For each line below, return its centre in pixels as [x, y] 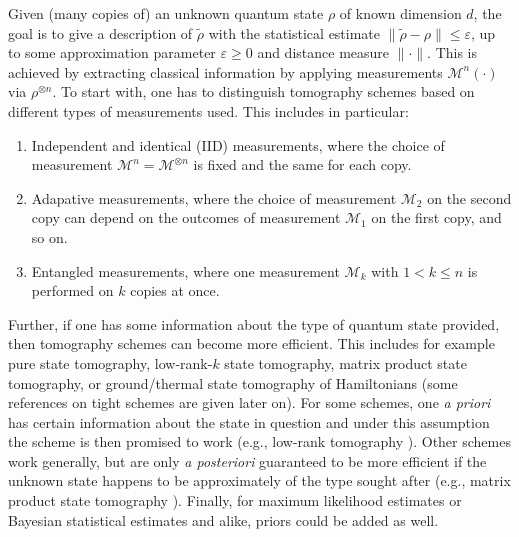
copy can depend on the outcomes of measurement [186, 217]
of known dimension [400, 13]
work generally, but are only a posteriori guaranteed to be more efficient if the [247, 460]
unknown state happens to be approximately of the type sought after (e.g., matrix [259, 480]
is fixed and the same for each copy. [302, 164]
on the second [469, 197]
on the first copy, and [436, 217]
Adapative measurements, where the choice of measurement [214, 197]
